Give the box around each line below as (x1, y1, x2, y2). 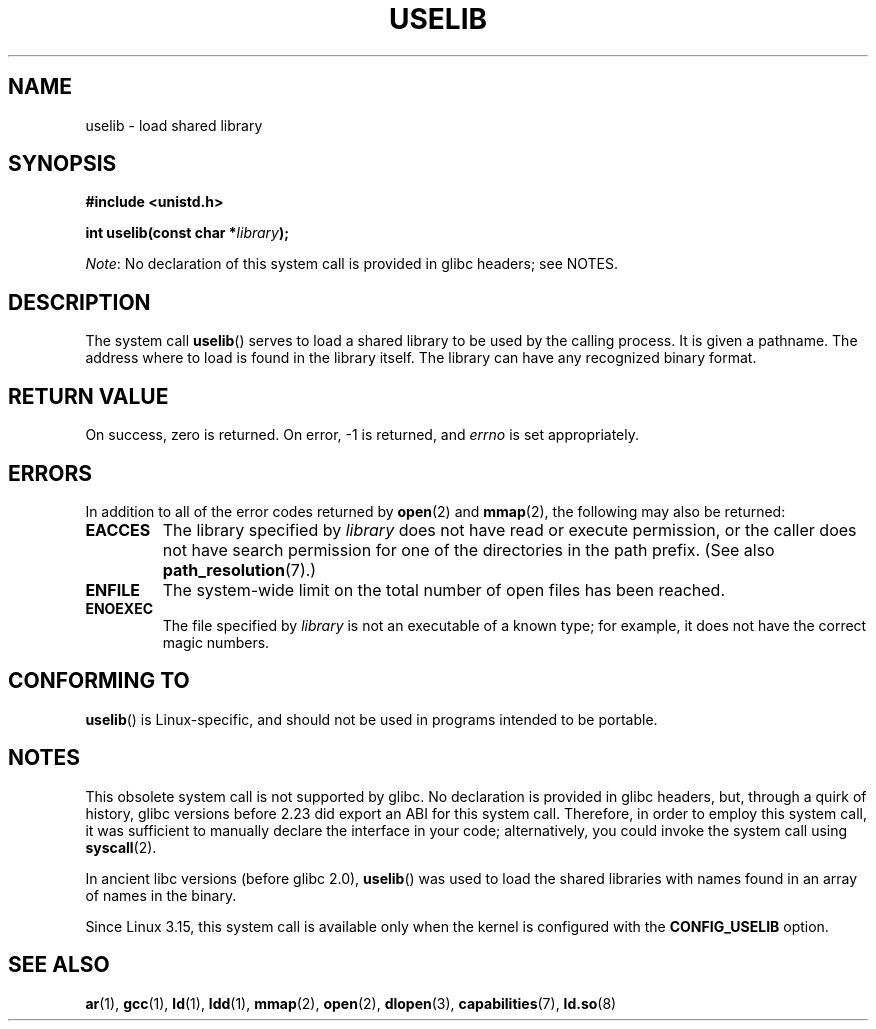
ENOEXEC (85, 599, 154, 617)
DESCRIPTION (8, 289, 151, 315)
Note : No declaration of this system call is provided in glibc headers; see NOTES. (85, 255, 619, 273)
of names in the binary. (85, 886, 237, 904)
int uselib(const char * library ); (85, 224, 290, 242)
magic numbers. (162, 633, 270, 651)
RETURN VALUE (8, 383, 169, 409)
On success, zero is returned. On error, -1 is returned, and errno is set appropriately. (85, 426, 639, 444)
